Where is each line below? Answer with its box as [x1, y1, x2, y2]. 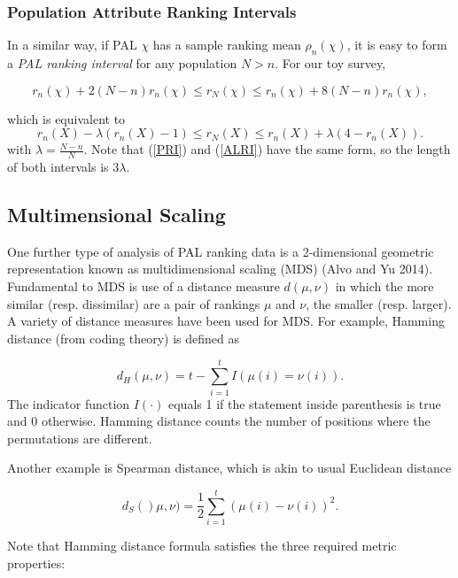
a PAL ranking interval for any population [7, 54, 237, 73]
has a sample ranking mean [152, 35, 301, 54]
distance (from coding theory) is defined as [7, 328, 240, 347]
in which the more [335, 277, 434, 296]
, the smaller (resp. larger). [306, 294, 452, 312]
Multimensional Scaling [7, 201, 226, 228]
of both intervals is [7, 158, 109, 176]
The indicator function [7, 394, 130, 412]
